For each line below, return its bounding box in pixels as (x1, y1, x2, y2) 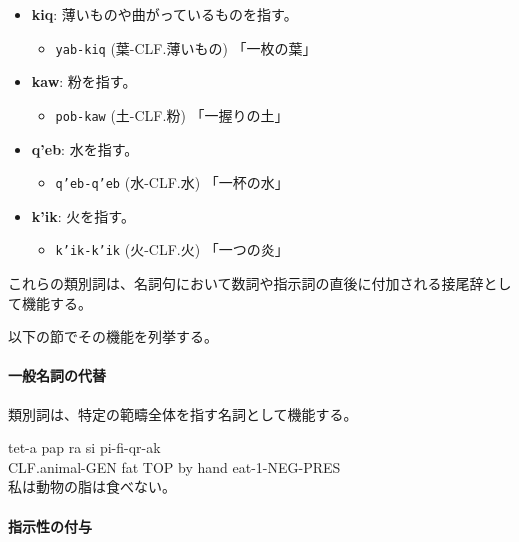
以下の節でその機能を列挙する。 (8, 326, 218, 347)
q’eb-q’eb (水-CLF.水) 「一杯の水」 (55, 172, 289, 193)
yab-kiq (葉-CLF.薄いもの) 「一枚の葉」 (55, 37, 317, 58)
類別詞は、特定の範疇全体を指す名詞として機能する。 (8, 403, 358, 424)
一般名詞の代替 (8, 365, 106, 386)
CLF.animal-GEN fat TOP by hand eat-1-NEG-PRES (8, 456, 341, 477)
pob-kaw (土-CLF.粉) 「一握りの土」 (55, 104, 289, 125)
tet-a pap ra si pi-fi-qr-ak (8, 437, 161, 458)
